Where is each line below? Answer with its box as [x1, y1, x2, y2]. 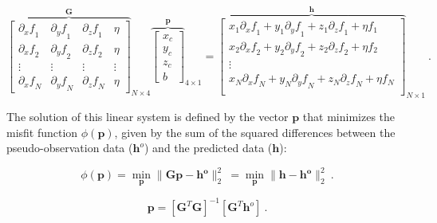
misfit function [6, 123, 78, 140]
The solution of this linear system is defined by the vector [6, 108, 289, 125]
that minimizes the [302, 108, 396, 125]
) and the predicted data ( [144, 139, 273, 156]
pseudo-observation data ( [6, 139, 133, 156]
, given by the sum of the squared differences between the [114, 123, 396, 140]
